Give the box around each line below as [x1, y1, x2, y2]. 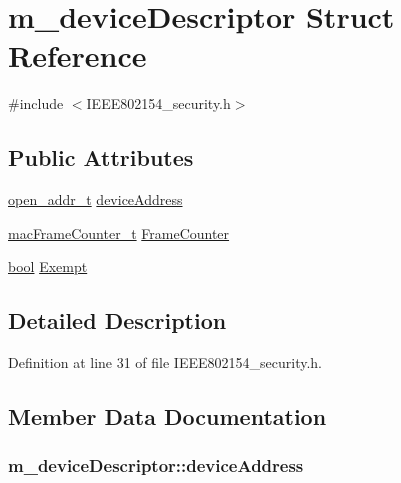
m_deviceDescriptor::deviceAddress [8, 453, 304, 478]
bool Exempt [8, 256, 88, 277]
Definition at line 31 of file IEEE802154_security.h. [8, 352, 322, 373]
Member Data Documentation [8, 401, 327, 432]
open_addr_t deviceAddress [8, 189, 183, 210]
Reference [8, 35, 147, 76]
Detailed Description [8, 305, 227, 336]
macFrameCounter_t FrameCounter [8, 222, 230, 243]
